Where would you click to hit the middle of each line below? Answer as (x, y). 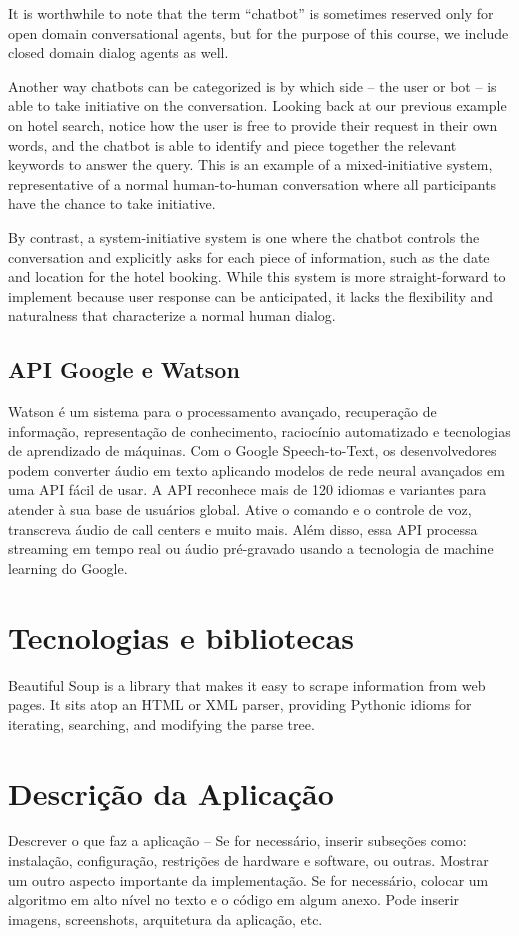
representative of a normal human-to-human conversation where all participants (252, 183)
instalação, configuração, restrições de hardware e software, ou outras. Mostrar (248, 860)
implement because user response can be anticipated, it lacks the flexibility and (251, 295)
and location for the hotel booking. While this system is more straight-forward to (257, 276)
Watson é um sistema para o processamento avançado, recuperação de (222, 411)
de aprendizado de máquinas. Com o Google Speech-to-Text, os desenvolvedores (252, 450)
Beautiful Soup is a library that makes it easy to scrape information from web (247, 684)
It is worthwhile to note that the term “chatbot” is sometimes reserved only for (251, 13)
